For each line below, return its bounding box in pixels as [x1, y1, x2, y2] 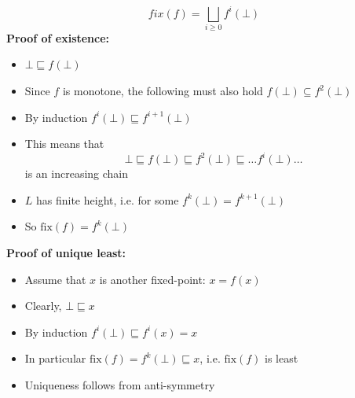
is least [265, 350, 298, 367]
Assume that [24, 271, 86, 287]
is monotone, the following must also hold [62, 83, 263, 99]
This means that [24, 135, 104, 152]
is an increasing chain [24, 165, 129, 182]
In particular [24, 350, 86, 367]
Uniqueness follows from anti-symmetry [24, 377, 215, 393]
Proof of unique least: [6, 245, 126, 261]
